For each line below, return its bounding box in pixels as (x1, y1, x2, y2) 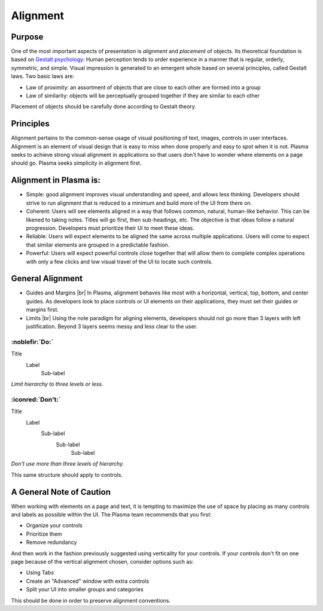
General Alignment (11, 273, 83, 284)
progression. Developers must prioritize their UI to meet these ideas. (26, 224, 194, 232)
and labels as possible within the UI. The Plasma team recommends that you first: (11, 511, 212, 518)
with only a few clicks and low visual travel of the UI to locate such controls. (26, 258, 213, 265)
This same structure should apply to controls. (11, 471, 123, 478)
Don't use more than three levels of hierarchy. (11, 460, 124, 467)
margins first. (26, 306, 59, 314)
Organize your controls (26, 522, 83, 529)
